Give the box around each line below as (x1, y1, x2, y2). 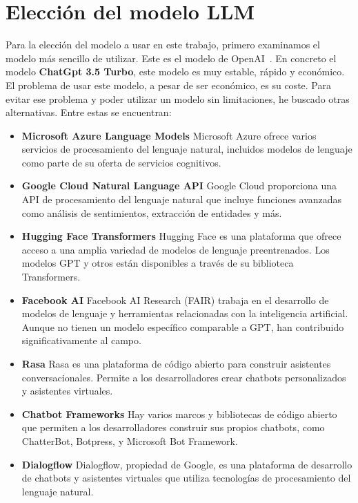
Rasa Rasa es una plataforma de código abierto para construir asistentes (21, 357, 331, 370)
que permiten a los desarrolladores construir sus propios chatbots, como (21, 420, 325, 435)
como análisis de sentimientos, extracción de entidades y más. (21, 205, 282, 220)
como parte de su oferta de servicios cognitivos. (21, 155, 221, 169)
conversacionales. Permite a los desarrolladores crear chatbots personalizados (21, 370, 346, 384)
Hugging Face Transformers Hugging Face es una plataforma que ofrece (21, 229, 341, 243)
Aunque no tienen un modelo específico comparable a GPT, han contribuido (21, 319, 344, 334)
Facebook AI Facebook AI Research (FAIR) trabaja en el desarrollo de (21, 292, 329, 307)
